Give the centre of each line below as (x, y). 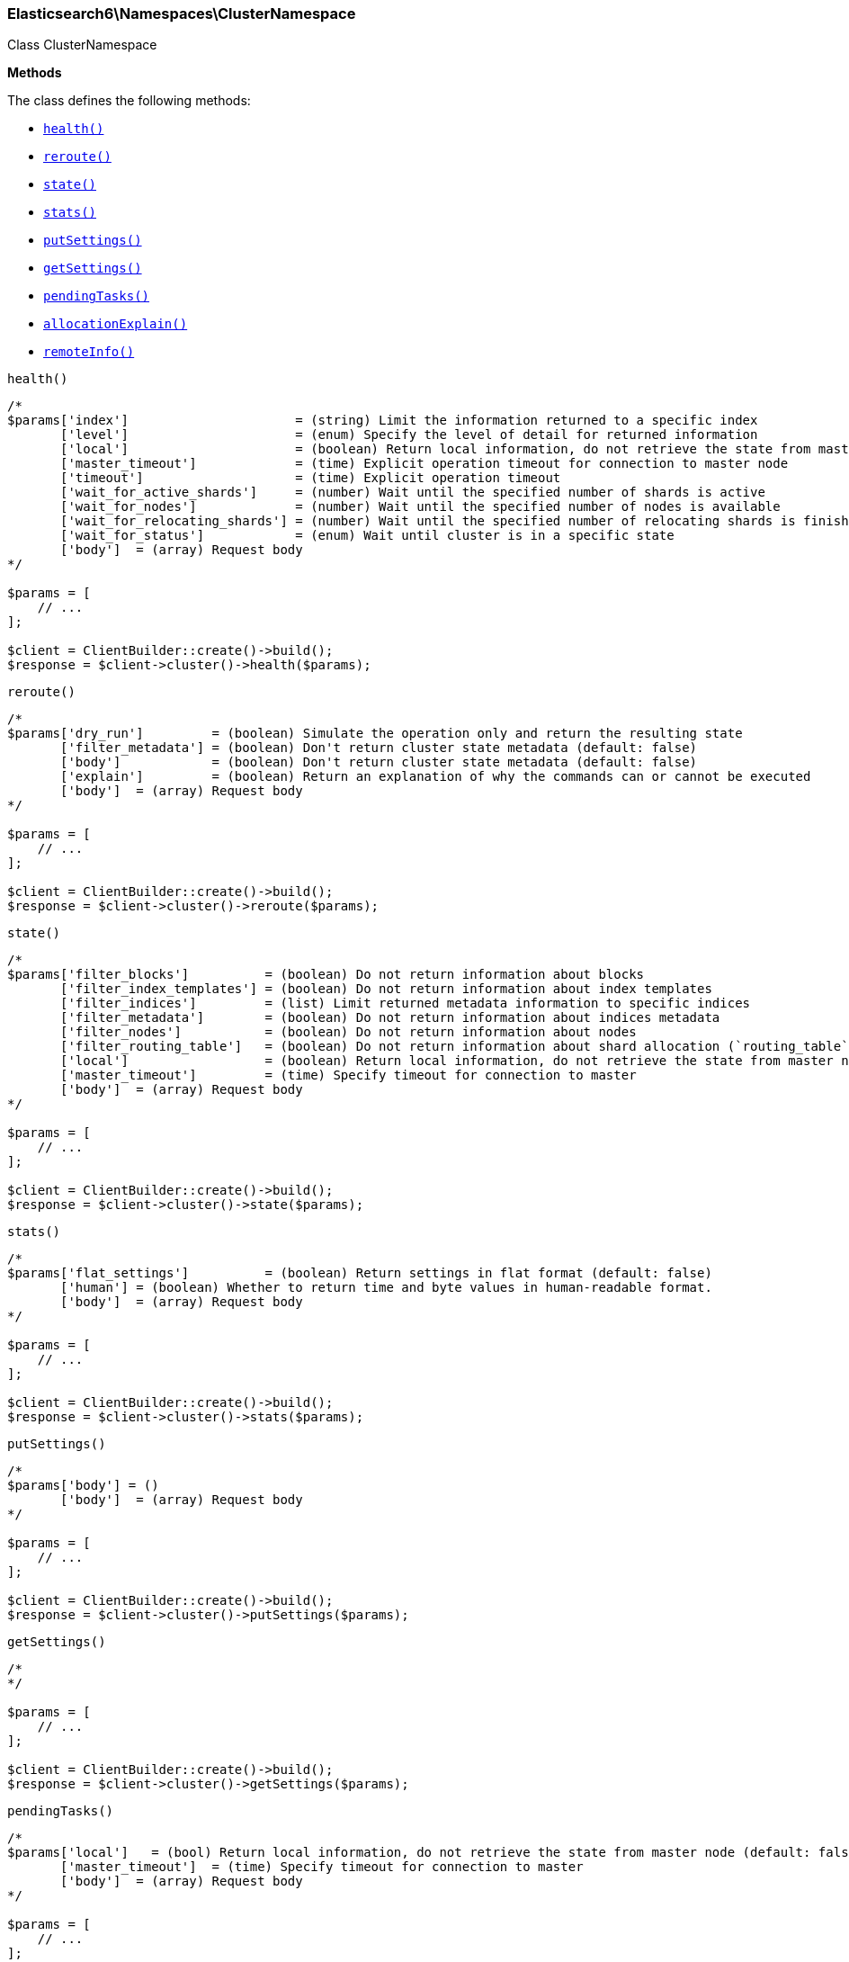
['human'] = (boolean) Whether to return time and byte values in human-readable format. (386, 1288)
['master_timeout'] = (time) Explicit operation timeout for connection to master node (424, 464)
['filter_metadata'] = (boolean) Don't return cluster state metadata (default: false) (379, 748)
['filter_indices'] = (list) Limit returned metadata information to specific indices (406, 1003)
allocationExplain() (116, 324)
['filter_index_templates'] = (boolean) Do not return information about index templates (386, 989)
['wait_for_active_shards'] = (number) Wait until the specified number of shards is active (413, 493)
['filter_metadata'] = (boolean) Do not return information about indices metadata (390, 1018)
